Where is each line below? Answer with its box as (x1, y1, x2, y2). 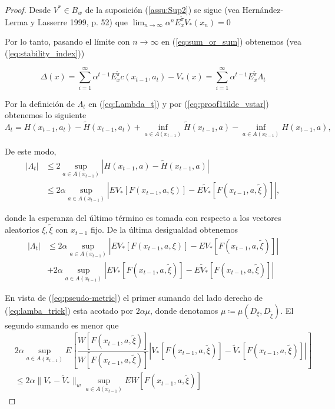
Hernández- (242, 4, 284, 15)
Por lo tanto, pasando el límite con (5, 35, 130, 48)
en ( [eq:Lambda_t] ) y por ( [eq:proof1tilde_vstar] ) (88, 97, 269, 109)
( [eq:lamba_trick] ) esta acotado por (5, 304, 133, 316)
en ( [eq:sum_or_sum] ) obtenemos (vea (161, 35, 301, 48)
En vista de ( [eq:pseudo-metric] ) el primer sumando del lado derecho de (5, 291, 263, 304)
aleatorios (5, 223, 39, 236)
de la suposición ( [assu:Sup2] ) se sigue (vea (85, 4, 240, 15)
